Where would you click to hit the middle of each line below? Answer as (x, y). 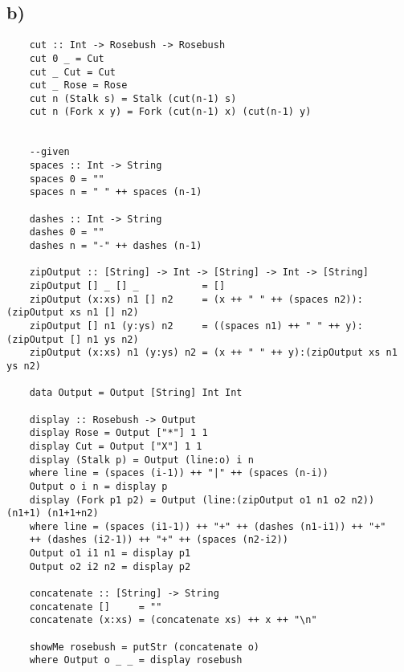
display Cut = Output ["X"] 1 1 (116, 446)
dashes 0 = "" (67, 232)
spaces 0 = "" (67, 179)
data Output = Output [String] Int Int (136, 393)
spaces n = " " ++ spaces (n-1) (116, 192)
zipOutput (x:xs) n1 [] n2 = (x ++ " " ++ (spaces (179, 299)
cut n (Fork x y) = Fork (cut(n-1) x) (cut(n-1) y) (170, 112)
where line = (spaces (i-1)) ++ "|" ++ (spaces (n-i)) (179, 473)
